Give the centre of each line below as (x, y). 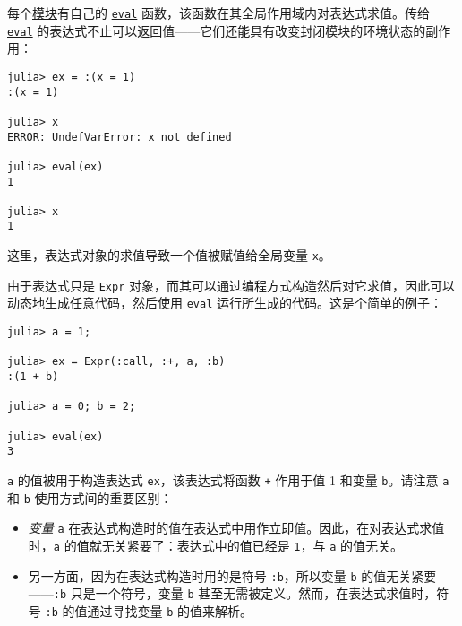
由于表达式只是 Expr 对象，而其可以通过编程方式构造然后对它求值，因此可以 (231, 285)
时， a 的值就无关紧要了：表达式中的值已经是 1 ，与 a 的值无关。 (215, 545)
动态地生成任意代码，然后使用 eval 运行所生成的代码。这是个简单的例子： (225, 303)
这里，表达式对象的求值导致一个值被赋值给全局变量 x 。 (169, 255)
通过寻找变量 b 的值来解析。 (170, 610)
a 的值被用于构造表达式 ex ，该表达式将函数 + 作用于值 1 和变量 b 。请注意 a (228, 480)
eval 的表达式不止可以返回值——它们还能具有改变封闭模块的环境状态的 (217, 30)
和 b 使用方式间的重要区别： (90, 497)
